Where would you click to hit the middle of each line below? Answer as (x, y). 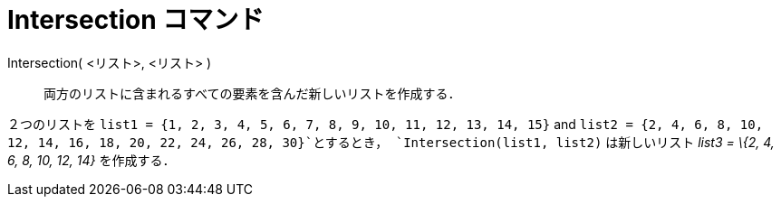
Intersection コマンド (136, 20)
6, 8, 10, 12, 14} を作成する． (92, 160)
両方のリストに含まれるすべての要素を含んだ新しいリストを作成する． (252, 93)
